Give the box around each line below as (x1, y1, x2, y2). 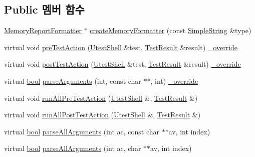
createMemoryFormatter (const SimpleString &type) (90, 25, 251, 36)
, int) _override (150, 75, 198, 86)
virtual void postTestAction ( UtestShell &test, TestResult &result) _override (4, 59, 241, 69)
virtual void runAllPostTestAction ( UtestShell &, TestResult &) (4, 109, 201, 120)
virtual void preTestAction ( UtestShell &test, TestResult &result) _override (4, 42, 238, 52)
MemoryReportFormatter (4, 25, 82, 36)
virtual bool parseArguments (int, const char (4, 75, 141, 86)
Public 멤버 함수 (4, 2, 85, 17)
